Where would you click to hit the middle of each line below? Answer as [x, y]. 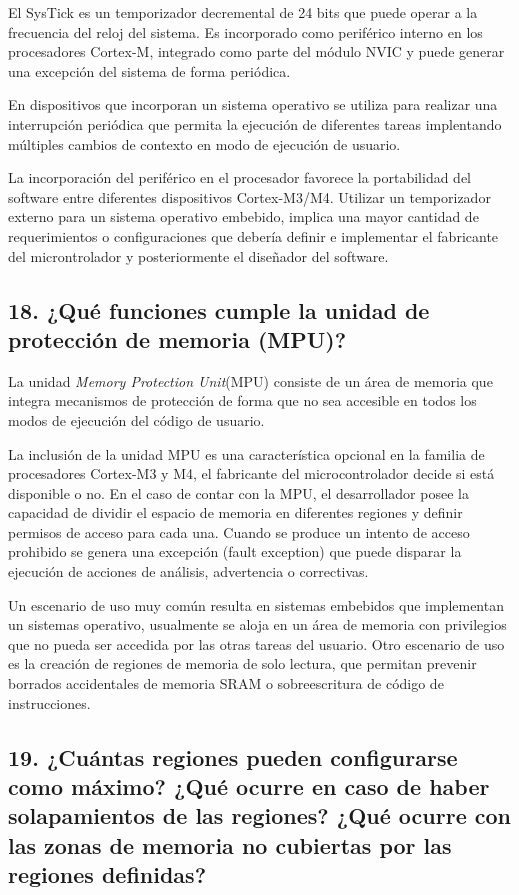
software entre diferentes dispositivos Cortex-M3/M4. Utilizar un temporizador [249, 196]
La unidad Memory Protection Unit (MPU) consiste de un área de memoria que [250, 380]
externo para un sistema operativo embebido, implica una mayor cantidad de [243, 216]
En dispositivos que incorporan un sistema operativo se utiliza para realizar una [253, 104]
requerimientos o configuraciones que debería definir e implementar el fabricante [253, 235]
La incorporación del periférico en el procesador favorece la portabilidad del [240, 177]
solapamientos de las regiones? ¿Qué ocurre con [259, 815]
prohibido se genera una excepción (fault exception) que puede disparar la [235, 551]
